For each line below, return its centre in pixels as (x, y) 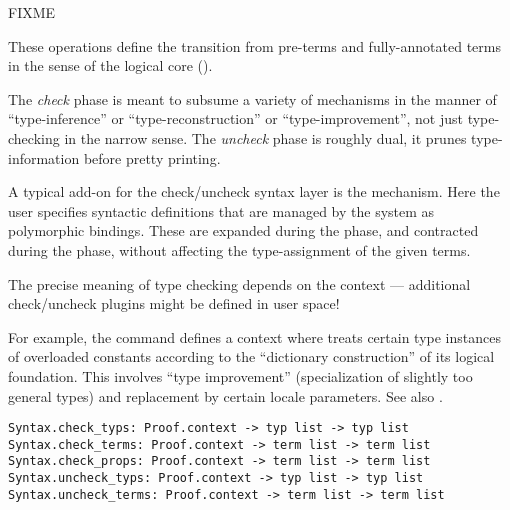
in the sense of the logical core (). (110, 65)
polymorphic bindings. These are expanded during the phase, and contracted (243, 230)
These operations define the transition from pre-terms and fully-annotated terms (254, 45)
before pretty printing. (152, 157)
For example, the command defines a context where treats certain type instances (254, 336)
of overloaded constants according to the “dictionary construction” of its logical (251, 356)
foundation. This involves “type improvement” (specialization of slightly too (240, 375)
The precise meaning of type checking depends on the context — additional (239, 283)
